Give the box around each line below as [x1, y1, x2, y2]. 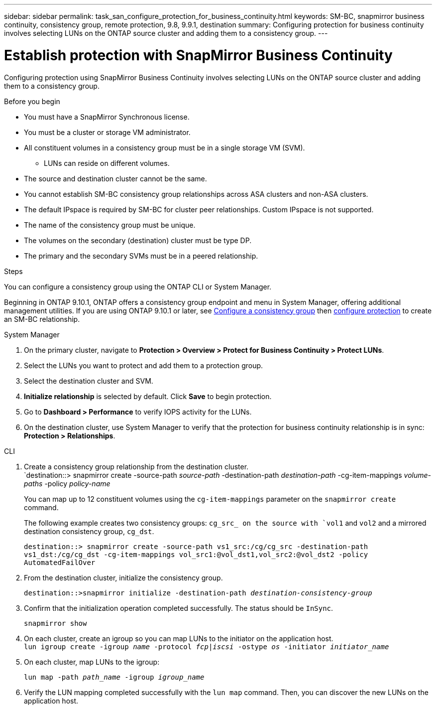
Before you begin [4, 97, 60, 106]
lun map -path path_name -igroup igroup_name [24, 673, 205, 681]
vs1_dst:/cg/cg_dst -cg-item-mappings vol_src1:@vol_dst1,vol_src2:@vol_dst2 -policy [24, 550, 368, 559]
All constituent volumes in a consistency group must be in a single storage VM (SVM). [24, 143, 305, 152]
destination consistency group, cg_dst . [24, 527, 154, 536]
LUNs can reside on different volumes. [44, 158, 170, 167]
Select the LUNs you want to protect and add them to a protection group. [24, 361, 263, 370]
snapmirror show [24, 619, 87, 627]
